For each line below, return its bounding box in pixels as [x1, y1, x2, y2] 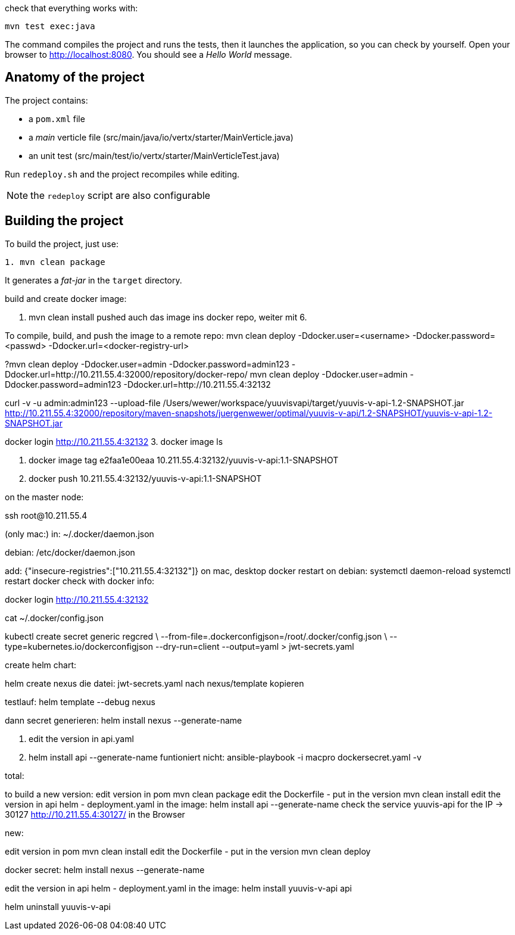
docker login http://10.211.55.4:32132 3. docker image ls [5, 436, 223, 447]
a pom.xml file [29, 113, 85, 124]
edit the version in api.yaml [29, 733, 134, 744]
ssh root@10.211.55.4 [5, 510, 88, 521]
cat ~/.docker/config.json [5, 612, 104, 623]
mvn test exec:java [5, 21, 95, 31]
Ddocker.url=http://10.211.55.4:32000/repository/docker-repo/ [5, 369, 248, 379]
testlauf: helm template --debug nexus [5, 696, 155, 707]
